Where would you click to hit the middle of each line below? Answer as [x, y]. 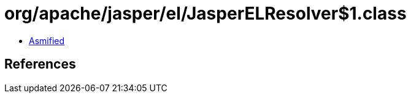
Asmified [47, 40]
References [40, 64]
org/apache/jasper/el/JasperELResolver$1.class [205, 13]
